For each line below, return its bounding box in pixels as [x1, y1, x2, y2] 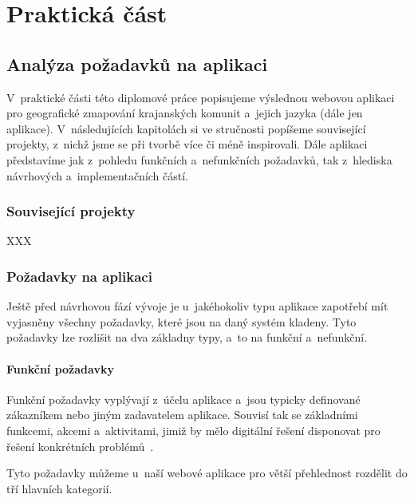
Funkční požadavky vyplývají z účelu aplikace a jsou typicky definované [6, 390, 361, 407]
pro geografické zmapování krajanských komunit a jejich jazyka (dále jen [6, 105, 363, 121]
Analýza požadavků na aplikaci [6, 51, 268, 76]
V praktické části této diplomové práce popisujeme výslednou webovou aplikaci [6, 89, 395, 105]
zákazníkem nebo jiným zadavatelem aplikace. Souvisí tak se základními [6, 406, 358, 423]
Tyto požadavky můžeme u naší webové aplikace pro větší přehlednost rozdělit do [6, 464, 408, 481]
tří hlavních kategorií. [6, 480, 112, 496]
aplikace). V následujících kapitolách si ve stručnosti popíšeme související [6, 120, 366, 136]
